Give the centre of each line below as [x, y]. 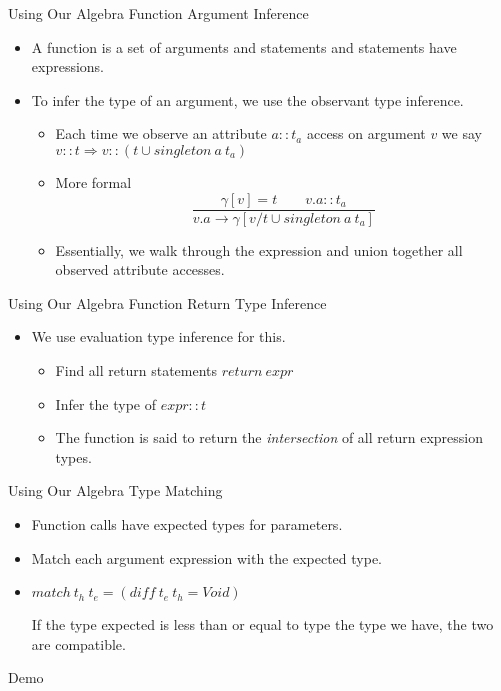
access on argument [366, 133]
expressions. [68, 66]
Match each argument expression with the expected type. [207, 557]
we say [461, 133]
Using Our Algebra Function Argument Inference [158, 13]
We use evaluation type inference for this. [158, 336]
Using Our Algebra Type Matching [115, 490]
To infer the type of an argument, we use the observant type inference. [247, 99]
